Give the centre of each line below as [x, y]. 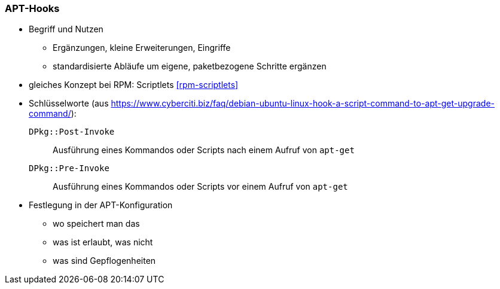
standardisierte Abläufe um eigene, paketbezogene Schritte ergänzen [190, 66]
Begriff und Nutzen [66, 29]
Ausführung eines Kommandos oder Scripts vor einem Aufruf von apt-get [200, 187]
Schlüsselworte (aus [69, 104]
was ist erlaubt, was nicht [103, 242]
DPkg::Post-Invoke [72, 132]
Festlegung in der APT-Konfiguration [101, 205]
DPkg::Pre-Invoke [69, 168]
